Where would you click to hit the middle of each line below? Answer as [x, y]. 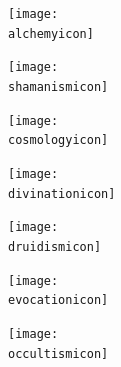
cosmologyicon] [58, 140]
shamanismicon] [58, 86]
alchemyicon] [51, 33]
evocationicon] [58, 300]
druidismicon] [55, 246]
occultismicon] [58, 353]
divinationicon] [62, 193]
